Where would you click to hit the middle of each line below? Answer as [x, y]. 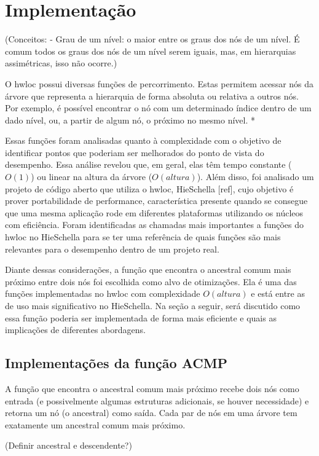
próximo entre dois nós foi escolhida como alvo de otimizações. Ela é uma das [151, 281]
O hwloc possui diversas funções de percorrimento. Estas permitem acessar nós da [159, 83]
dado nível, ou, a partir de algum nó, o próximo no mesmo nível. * [130, 120]
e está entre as [278, 293]
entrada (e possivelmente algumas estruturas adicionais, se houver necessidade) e [157, 400]
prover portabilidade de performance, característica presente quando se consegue [156, 201]
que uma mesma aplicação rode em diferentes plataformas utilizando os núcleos [154, 212]
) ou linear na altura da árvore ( [92, 177]
